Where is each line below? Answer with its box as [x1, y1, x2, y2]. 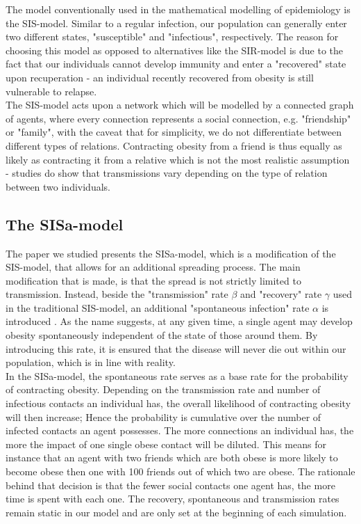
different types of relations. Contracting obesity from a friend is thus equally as [6, 138, 342, 152]
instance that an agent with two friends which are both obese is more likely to [6, 450, 338, 465]
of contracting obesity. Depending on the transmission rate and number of [6, 382, 321, 397]
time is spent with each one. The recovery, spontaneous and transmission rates [6, 491, 339, 506]
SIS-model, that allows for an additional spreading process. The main [6, 260, 301, 274]
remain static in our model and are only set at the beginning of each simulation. [6, 505, 347, 519]
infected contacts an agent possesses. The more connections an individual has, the [6, 423, 354, 438]
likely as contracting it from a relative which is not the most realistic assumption [6, 152, 350, 166]
